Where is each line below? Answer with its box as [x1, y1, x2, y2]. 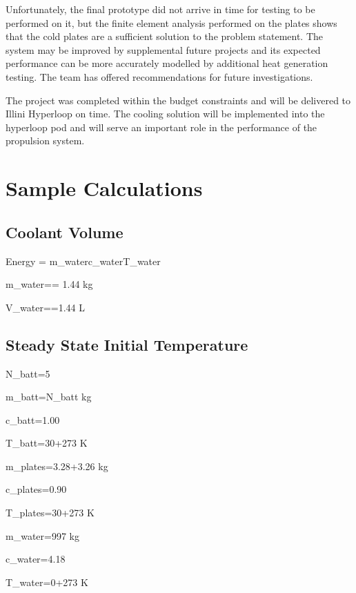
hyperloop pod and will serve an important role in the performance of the [6, 119, 317, 134]
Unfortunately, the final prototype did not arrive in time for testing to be [6, 2, 315, 16]
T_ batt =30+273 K [6, 436, 88, 450]
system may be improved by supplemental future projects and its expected [6, 42, 321, 57]
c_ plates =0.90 [6, 482, 67, 496]
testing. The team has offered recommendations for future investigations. [6, 69, 313, 84]
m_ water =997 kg [6, 528, 79, 543]
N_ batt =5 [6, 366, 50, 380]
